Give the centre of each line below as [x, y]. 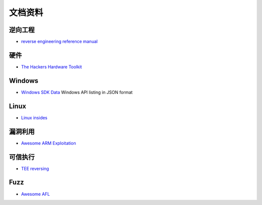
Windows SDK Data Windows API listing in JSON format [77, 92]
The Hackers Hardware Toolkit [51, 67]
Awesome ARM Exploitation [49, 143]
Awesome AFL [36, 194]
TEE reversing [35, 168]
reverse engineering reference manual [59, 42]
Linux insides [34, 118]
